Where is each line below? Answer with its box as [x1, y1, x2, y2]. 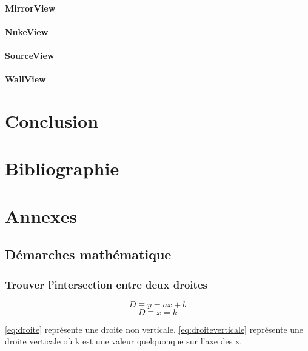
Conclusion [5, 108, 99, 133]
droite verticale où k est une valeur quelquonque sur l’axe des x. [5, 335, 243, 347]
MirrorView [5, 1, 56, 14]
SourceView [5, 48, 55, 61]
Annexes [5, 203, 78, 228]
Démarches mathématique [5, 245, 172, 264]
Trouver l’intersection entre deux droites [5, 276, 207, 292]
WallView [5, 73, 46, 85]
